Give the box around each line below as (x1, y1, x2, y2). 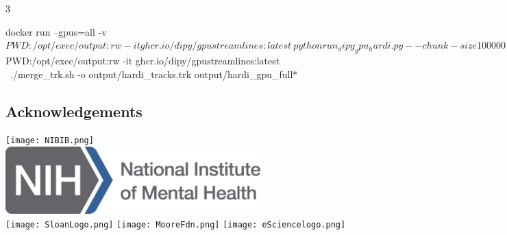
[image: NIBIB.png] (5, 136, 94, 146)
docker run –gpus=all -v (5, 24, 107, 38)
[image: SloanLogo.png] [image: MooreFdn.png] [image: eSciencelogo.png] (5, 219, 346, 230)
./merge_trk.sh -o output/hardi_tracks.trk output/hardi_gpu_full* (10, 66, 298, 81)
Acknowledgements (5, 100, 143, 121)
